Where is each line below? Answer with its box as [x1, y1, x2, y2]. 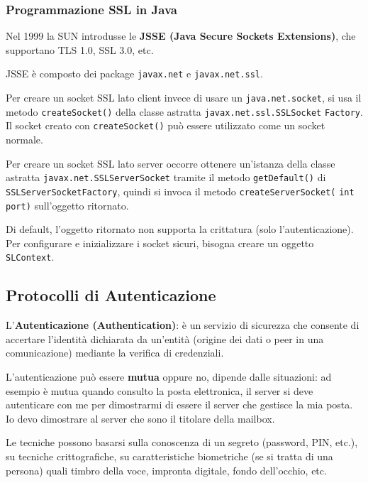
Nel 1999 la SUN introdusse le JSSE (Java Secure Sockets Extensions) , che [6, 28, 356, 43]
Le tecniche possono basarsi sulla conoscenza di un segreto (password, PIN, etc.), [6, 435, 358, 450]
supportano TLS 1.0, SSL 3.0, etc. [6, 42, 154, 57]
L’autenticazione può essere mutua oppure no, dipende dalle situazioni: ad [6, 369, 332, 384]
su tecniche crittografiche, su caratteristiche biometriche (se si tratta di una [6, 448, 333, 463]
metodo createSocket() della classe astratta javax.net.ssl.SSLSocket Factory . [6, 104, 363, 119]
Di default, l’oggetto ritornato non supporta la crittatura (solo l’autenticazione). [6, 222, 354, 237]
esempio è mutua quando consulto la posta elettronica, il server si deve [6, 383, 313, 398]
